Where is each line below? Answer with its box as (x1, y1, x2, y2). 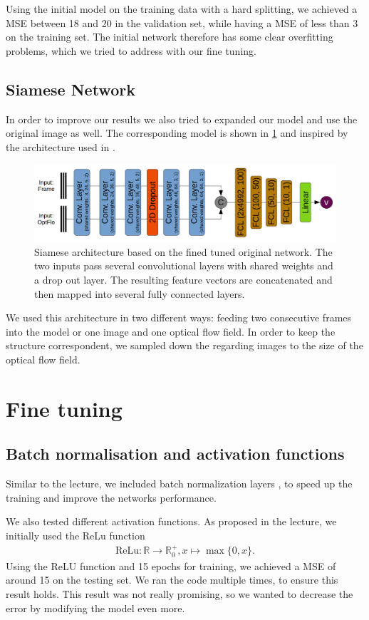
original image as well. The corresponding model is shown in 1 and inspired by (6, 125, 348, 140)
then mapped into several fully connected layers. (34, 286, 245, 301)
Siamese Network (6, 78, 135, 100)
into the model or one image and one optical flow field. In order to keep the (6, 324, 336, 339)
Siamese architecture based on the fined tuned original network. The (34, 244, 333, 259)
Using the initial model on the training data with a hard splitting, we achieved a (6, 1, 358, 16)
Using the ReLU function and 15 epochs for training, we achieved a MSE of (6, 558, 336, 573)
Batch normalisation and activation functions (6, 443, 345, 465)
